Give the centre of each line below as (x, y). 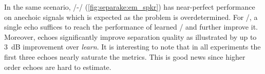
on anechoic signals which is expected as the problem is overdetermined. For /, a (131, 17)
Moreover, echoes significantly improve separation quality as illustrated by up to (130, 36)
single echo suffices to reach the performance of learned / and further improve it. (131, 27)
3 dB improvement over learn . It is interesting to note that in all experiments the (132, 47)
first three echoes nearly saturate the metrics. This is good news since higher (125, 56)
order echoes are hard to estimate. (58, 67)
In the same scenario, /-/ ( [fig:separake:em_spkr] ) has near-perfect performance (130, 7)
